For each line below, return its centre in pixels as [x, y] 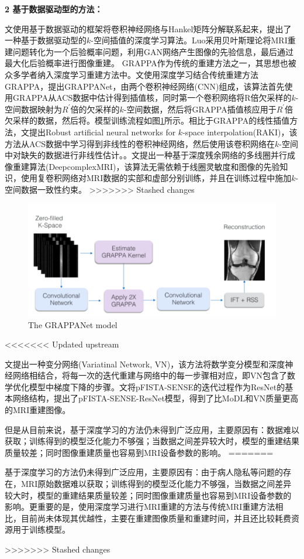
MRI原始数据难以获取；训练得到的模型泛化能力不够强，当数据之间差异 [156, 484]
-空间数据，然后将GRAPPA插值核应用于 [200, 109]
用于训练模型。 [41, 529]
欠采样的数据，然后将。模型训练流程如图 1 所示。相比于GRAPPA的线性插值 [147, 120]
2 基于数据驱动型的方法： [54, 9]
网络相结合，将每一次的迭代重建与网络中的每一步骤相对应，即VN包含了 [150, 375]
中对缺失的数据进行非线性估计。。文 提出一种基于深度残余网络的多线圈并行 [146, 155]
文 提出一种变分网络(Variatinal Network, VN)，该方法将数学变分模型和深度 [145, 364]
